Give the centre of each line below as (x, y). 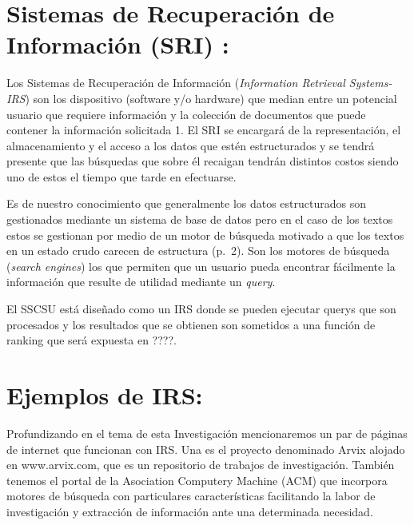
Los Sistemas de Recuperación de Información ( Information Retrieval (176, 83)
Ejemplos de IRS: (105, 395)
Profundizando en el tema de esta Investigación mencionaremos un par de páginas (207, 433)
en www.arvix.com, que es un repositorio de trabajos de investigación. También (201, 465)
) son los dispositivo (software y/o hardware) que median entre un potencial (211, 98)
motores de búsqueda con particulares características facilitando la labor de (191, 496)
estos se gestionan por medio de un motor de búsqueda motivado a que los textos (205, 235)
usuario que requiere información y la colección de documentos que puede (186, 114)
